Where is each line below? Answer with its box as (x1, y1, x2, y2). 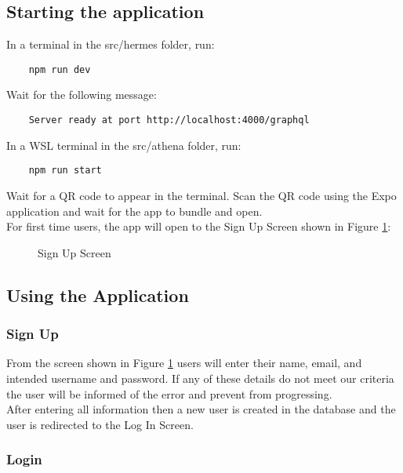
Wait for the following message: (6, 86, 157, 103)
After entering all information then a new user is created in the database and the (6, 401, 396, 417)
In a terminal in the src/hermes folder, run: (6, 36, 215, 53)
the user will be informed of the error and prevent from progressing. (6, 385, 332, 402)
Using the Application (6, 282, 189, 307)
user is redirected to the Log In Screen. (6, 416, 194, 432)
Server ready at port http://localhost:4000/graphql (28, 115, 310, 126)
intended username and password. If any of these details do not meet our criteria (6, 369, 394, 386)
